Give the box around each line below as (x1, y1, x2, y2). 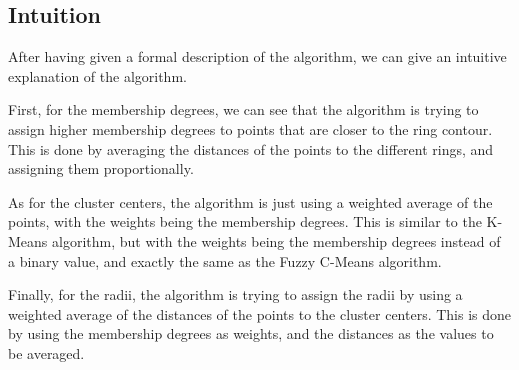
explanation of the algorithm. (8, 65, 187, 86)
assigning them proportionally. (8, 158, 194, 179)
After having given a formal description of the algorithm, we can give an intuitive (8, 46, 507, 67)
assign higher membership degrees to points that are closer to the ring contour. (8, 118, 493, 139)
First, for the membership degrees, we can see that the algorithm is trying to (8, 99, 479, 120)
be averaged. (8, 342, 85, 363)
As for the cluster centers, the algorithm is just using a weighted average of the (8, 191, 493, 212)
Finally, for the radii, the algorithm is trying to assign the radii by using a (8, 284, 463, 305)
